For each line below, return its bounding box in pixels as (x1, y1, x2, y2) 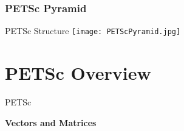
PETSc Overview (5, 60, 151, 85)
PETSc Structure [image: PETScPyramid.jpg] (5, 24, 181, 37)
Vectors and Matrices (5, 116, 97, 129)
